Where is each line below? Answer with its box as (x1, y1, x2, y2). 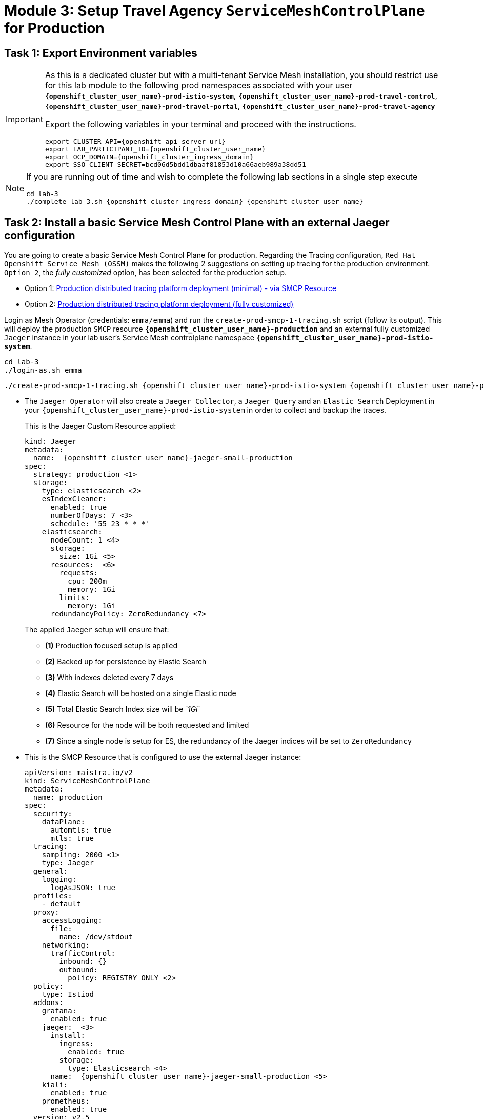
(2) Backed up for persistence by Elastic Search (45, 657, 207, 666)
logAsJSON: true (50, 883, 116, 892)
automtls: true (50, 826, 111, 835)
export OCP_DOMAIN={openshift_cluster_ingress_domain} (45, 153, 254, 161)
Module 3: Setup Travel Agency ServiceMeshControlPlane (4, 2, 425, 20)
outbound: (59, 966, 98, 974)
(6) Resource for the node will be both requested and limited (45, 721, 249, 730)
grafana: (42, 1007, 77, 1015)
